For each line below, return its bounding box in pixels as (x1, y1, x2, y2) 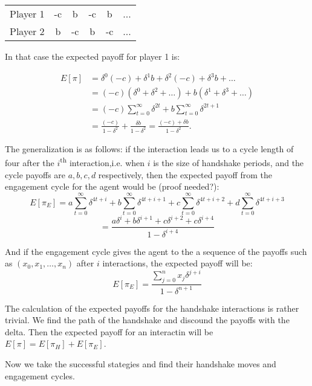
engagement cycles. (5, 369, 75, 382)
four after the (5, 156, 54, 169)
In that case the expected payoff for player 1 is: (5, 50, 180, 62)
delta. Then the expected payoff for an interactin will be (5, 325, 213, 338)
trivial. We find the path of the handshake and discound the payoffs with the (5, 314, 290, 326)
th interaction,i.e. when (60, 155, 145, 169)
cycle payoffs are (5, 168, 66, 181)
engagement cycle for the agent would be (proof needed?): (5, 180, 219, 193)
